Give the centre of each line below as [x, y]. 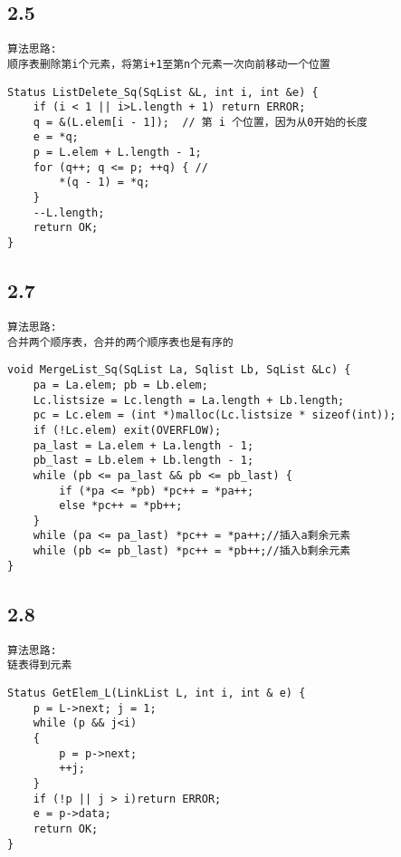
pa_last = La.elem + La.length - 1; [143, 445]
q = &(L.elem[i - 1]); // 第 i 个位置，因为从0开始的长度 [200, 122]
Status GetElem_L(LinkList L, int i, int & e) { [157, 693]
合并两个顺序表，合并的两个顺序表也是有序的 [120, 342]
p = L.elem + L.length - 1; [117, 153]
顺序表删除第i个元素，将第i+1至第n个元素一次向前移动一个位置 [169, 64]
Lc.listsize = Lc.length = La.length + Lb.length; [189, 400]
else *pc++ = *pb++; [121, 506]
